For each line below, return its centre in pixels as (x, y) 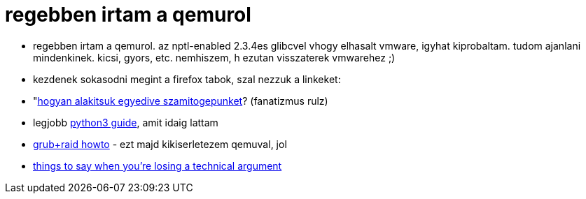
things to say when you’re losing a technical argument (158, 165)
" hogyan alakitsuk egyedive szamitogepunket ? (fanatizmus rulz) (181, 101)
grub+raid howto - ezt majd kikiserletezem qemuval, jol (160, 144)
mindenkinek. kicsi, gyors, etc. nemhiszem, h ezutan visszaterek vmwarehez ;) (214, 57)
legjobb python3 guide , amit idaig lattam (126, 122)
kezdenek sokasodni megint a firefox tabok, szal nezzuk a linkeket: (187, 79)
